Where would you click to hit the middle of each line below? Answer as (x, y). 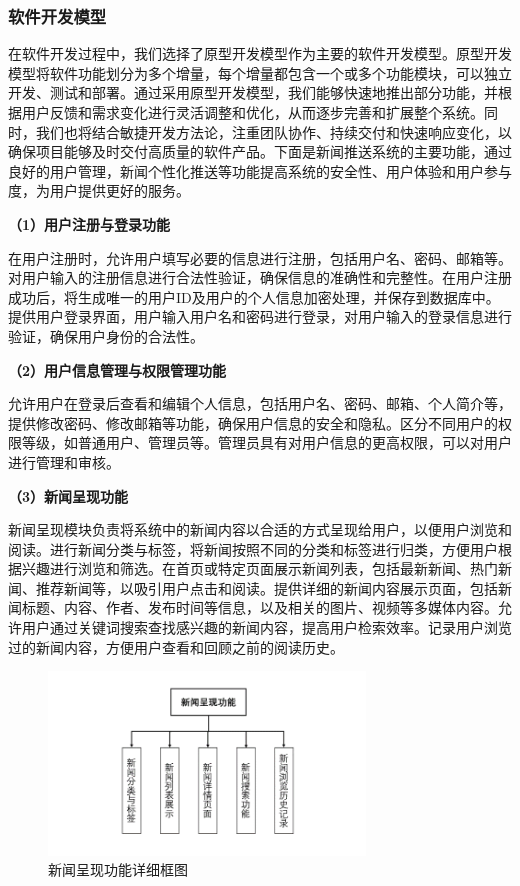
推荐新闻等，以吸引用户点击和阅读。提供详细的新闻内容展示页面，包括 (266, 587)
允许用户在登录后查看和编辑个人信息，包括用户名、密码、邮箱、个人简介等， (260, 403)
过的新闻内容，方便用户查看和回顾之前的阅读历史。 (176, 646)
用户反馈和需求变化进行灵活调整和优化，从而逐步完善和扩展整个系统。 (252, 112)
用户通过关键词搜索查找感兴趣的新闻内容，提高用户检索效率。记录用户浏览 (266, 627)
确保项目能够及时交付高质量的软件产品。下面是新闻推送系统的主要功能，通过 (260, 151)
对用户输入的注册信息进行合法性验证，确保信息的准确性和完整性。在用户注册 (260, 277)
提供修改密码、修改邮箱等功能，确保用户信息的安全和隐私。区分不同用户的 (253, 422)
